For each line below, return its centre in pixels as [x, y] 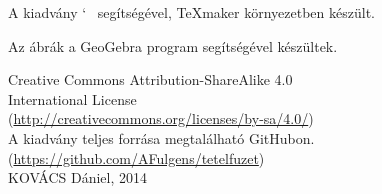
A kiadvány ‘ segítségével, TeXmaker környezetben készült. [191, 12]
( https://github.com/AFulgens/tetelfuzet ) [136, 157]
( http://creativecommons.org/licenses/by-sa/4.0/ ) [161, 118]
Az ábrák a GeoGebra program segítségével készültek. [173, 45]
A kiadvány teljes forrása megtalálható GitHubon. [161, 137]
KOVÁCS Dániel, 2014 [78, 177]
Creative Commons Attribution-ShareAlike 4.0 [150, 79]
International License [72, 98]
